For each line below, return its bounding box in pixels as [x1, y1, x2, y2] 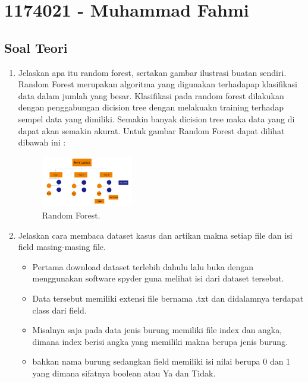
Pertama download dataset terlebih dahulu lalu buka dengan [32, 260, 253, 273]
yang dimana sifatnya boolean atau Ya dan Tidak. [32, 366, 216, 379]
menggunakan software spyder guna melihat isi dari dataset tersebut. [32, 272, 284, 284]
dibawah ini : [18, 136, 66, 148]
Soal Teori [4, 38, 68, 56]
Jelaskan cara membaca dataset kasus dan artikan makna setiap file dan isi [18, 229, 293, 241]
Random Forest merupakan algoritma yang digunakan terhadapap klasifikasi [18, 78, 297, 90]
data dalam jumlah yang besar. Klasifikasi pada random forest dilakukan [18, 89, 284, 102]
